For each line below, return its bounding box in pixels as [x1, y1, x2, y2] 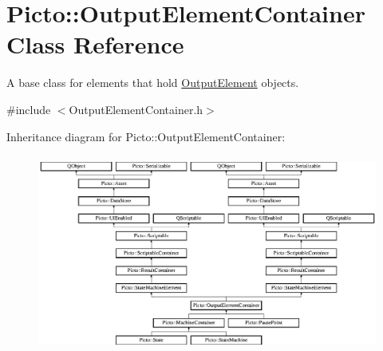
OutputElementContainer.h [69, 101, 203, 117]
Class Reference [6, 28, 184, 61]
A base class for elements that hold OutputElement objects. [6, 74, 299, 91]
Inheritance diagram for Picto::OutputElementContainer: [6, 128, 286, 144]
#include [6, 101, 51, 117]
